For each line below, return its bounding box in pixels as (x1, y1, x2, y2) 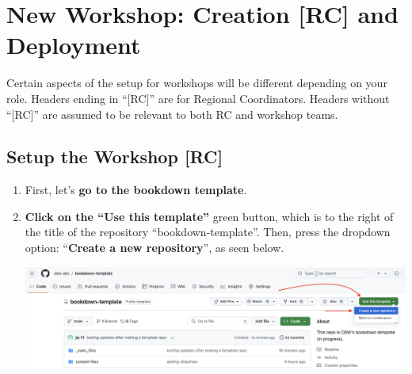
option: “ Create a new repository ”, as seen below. (25, 239, 284, 256)
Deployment (6, 29, 141, 61)
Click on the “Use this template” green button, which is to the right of (25, 208, 394, 224)
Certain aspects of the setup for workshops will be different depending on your (6, 74, 387, 91)
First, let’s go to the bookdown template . (25, 181, 247, 198)
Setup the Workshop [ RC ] (6, 144, 223, 169)
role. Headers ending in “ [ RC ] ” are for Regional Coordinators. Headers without (6, 90, 390, 106)
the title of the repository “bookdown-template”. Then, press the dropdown (25, 223, 391, 240)
